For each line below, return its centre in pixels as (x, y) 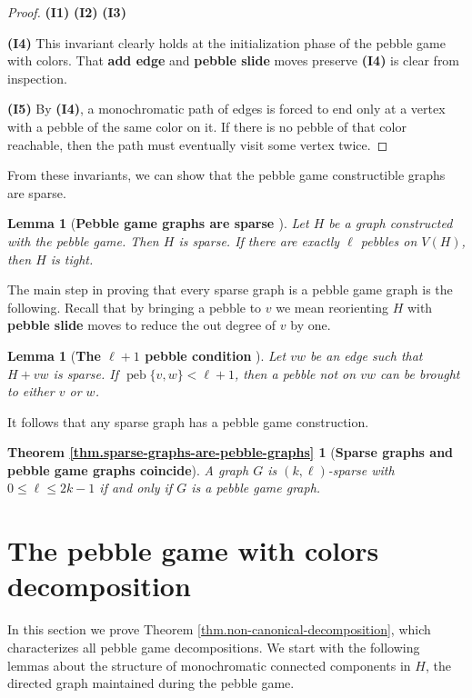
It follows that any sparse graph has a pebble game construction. (188, 421)
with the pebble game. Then (83, 240)
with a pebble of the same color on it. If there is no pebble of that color (207, 126)
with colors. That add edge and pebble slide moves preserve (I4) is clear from (234, 60)
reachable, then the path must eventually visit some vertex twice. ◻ (198, 144)
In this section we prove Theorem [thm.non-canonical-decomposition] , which (219, 629)
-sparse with (361, 469)
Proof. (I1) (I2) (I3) (67, 12)
